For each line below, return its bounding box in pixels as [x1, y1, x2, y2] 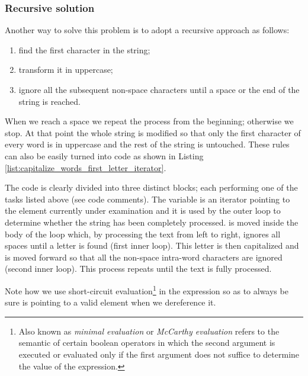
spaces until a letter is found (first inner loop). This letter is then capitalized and [5, 239, 299, 252]
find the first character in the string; [18, 43, 150, 56]
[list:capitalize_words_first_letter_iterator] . [5, 161, 166, 173]
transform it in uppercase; [18, 63, 113, 76]
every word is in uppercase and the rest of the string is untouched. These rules [5, 138, 290, 150]
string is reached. [18, 95, 81, 107]
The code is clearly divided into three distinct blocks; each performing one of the [5, 181, 298, 194]
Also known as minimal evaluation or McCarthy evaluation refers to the [18, 324, 280, 337]
